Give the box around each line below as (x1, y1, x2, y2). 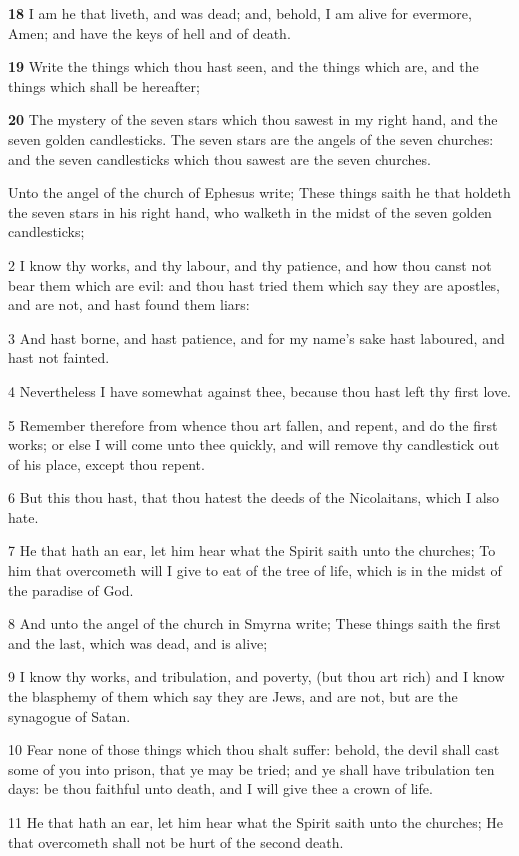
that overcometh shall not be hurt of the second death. (8, 831, 344, 852)
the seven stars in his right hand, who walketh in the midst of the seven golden (8, 201, 492, 222)
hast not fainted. (8, 347, 110, 368)
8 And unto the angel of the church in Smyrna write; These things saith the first (8, 613, 501, 634)
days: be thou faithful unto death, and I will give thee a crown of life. (8, 778, 433, 799)
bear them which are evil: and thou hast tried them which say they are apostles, (8, 274, 501, 295)
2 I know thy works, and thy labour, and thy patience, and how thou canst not (8, 254, 492, 275)
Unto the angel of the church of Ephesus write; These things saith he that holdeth (8, 182, 511, 203)
